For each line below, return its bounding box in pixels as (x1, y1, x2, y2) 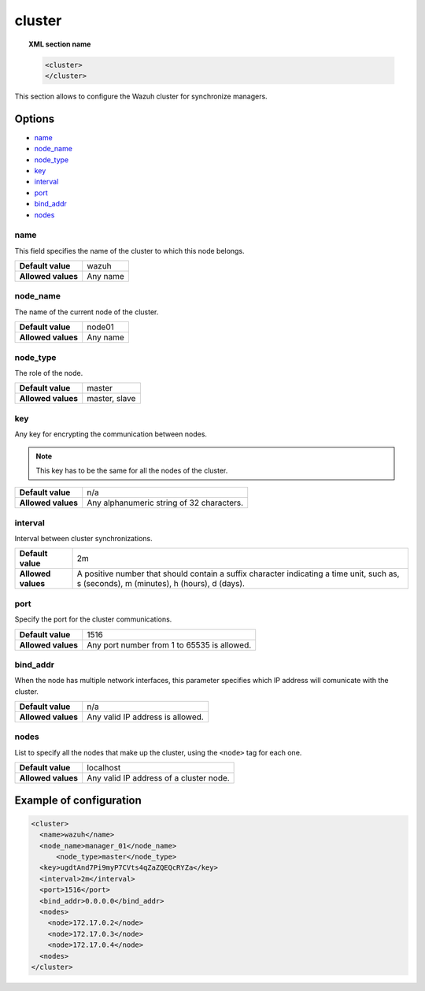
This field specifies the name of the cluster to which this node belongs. (14, 246, 245, 255)
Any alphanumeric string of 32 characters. (87, 497, 244, 508)
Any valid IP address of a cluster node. (87, 773, 230, 784)
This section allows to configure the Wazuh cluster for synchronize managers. (14, 91, 268, 101)
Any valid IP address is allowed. (87, 711, 204, 722)
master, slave (87, 393, 136, 404)
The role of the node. (14, 368, 83, 377)
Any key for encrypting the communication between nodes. (14, 429, 208, 439)
